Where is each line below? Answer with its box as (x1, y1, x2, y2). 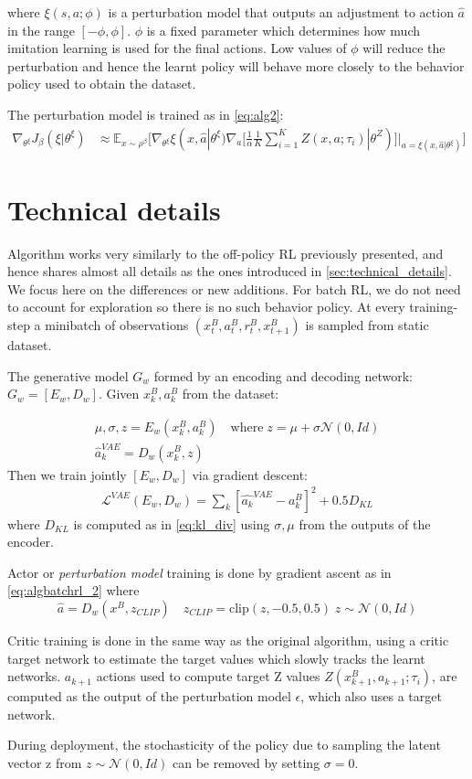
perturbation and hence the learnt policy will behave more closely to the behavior (7, 56, 465, 75)
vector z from (7, 752, 82, 772)
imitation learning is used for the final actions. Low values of (7, 38, 347, 58)
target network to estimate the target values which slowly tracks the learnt (7, 648, 425, 667)
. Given (98, 384, 140, 403)
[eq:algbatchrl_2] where (7, 581, 140, 600)
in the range (7, 20, 75, 39)
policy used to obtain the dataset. (7, 74, 196, 93)
